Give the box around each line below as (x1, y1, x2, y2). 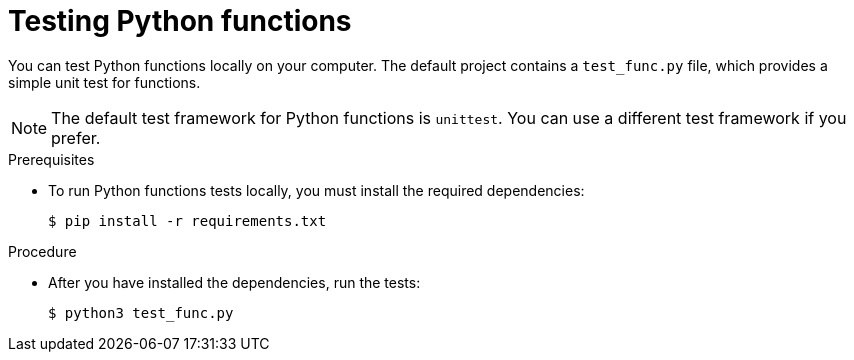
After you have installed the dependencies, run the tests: (48, 273, 421, 291)
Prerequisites (8, 150, 95, 168)
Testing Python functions (8, 4, 352, 38)
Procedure (8, 242, 77, 260)
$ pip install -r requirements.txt (48, 212, 327, 229)
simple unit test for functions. (8, 73, 201, 91)
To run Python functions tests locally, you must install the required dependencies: (48, 181, 585, 199)
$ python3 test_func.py (48, 304, 234, 321)
